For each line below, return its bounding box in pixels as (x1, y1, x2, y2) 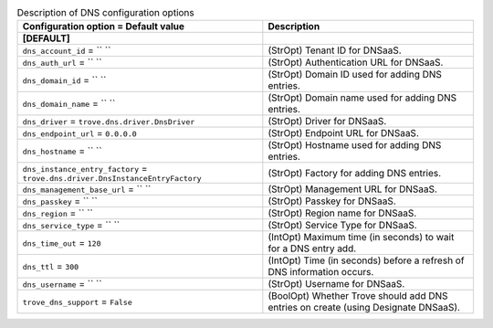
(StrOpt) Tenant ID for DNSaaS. (267, 44, 402, 57)
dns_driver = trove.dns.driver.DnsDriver (22, 115, 195, 128)
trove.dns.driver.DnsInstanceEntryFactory (22, 174, 202, 184)
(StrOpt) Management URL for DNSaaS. (267, 183, 438, 196)
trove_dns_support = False (22, 295, 132, 308)
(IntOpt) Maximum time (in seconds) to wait (267, 231, 455, 244)
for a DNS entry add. (267, 242, 357, 255)
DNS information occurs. (267, 266, 374, 279)
